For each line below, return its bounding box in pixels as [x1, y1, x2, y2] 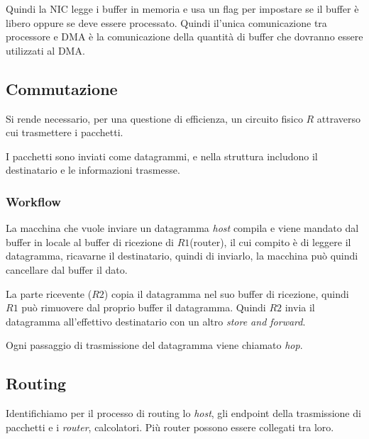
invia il [285, 300, 315, 315]
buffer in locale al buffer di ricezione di [6, 234, 174, 249]
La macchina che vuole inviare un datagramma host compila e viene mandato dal [6, 221, 359, 235]
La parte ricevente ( [6, 286, 92, 301]
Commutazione [6, 77, 118, 99]
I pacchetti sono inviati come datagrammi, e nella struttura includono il [6, 148, 318, 163]
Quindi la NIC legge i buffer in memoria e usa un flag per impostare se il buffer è [6, 1, 359, 16]
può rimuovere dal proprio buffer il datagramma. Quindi [21, 300, 266, 315]
